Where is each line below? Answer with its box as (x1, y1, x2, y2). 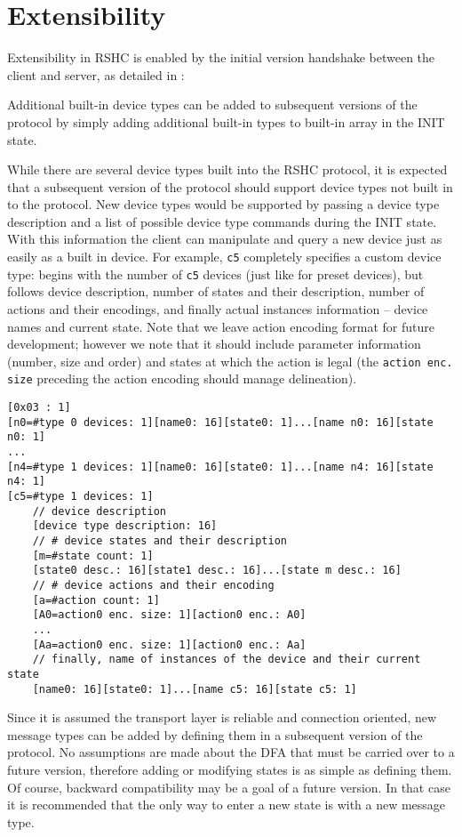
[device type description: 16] (32, 519, 218, 533)
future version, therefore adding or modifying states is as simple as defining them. (7, 760, 452, 778)
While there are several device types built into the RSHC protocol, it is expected (7, 160, 448, 179)
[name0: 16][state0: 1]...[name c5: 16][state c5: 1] (32, 682, 357, 696)
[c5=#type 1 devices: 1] (7, 490, 154, 503)
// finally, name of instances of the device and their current (32, 653, 421, 666)
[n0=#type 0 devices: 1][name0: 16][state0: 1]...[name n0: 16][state (7, 415, 434, 429)
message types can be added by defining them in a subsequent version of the (7, 725, 423, 744)
